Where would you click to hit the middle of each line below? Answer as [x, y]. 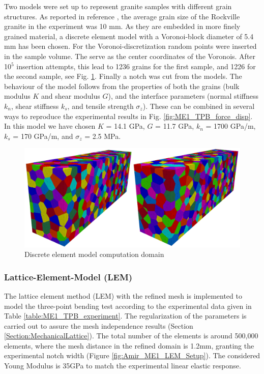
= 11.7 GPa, [175, 126]
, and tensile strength [100, 106]
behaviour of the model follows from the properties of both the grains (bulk [122, 86]
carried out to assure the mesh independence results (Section [99, 325]
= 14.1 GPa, [125, 126]
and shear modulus [71, 96]
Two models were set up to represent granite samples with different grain [118, 6]
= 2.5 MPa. [103, 136]
